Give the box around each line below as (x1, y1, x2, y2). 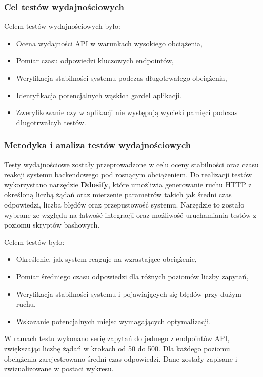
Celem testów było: (4, 236, 65, 247)
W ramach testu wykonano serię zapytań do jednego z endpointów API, (4, 333, 230, 344)
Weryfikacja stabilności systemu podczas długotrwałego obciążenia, (16, 72, 227, 83)
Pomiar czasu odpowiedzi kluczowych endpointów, (16, 55, 174, 66)
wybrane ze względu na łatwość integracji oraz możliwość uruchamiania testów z (4, 209, 256, 220)
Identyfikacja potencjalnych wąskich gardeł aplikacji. (16, 89, 181, 100)
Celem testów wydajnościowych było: (4, 21, 120, 31)
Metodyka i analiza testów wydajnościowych (4, 139, 191, 152)
